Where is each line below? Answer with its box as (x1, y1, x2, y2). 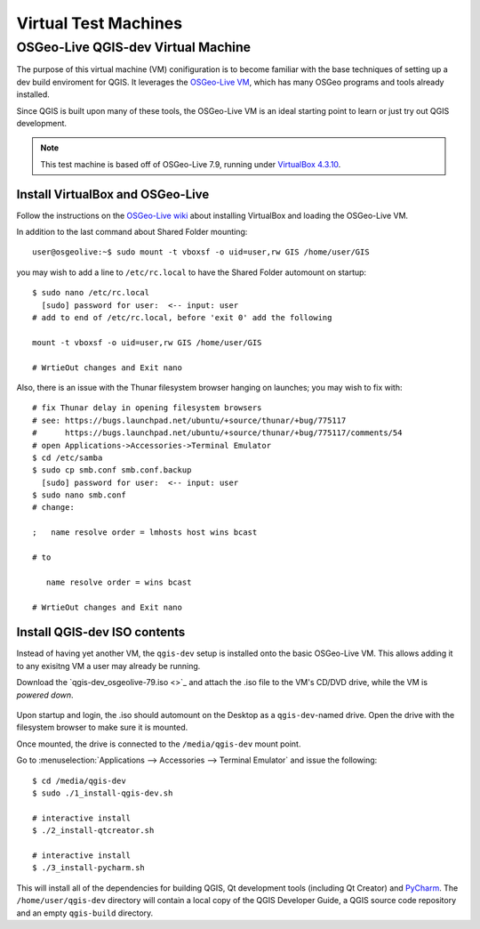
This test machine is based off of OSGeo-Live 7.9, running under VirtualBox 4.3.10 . (40, 158, 341, 169)
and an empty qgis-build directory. (16, 908, 154, 918)
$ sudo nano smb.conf (32, 490, 126, 500)
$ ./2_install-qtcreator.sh (32, 826, 155, 836)
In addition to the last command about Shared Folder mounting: (16, 227, 248, 238)
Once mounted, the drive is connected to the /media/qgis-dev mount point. (16, 739, 301, 749)
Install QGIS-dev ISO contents (16, 625, 186, 640)
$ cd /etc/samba (32, 452, 103, 463)
